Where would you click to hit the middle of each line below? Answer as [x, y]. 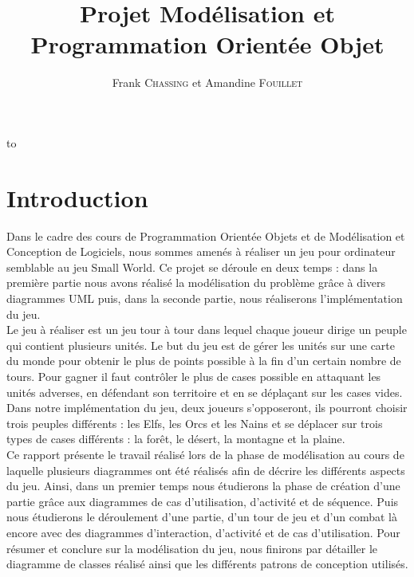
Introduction [77, 197]
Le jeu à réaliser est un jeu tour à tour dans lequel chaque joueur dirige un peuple [207, 330]
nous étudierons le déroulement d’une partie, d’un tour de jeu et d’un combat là [202, 517]
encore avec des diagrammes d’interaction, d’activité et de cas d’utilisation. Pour [203, 532]
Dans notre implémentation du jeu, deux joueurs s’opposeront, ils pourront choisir [207, 408]
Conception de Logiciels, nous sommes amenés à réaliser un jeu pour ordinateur [201, 251]
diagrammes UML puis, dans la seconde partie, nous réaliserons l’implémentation [205, 298]
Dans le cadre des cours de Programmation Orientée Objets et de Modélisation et [206, 236]
